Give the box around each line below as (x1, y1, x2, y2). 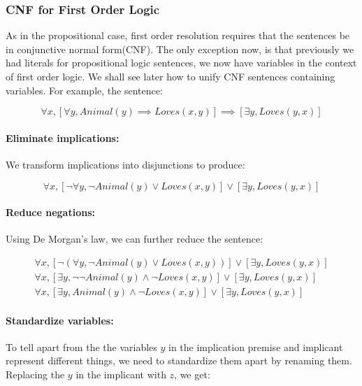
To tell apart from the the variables (6, 339, 157, 354)
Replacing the (6, 367, 65, 382)
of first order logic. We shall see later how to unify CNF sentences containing (6, 69, 335, 83)
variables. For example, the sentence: (6, 83, 163, 97)
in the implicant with (75, 367, 166, 382)
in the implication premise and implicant (168, 339, 343, 354)
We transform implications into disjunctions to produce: (6, 157, 245, 171)
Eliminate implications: (6, 130, 120, 145)
